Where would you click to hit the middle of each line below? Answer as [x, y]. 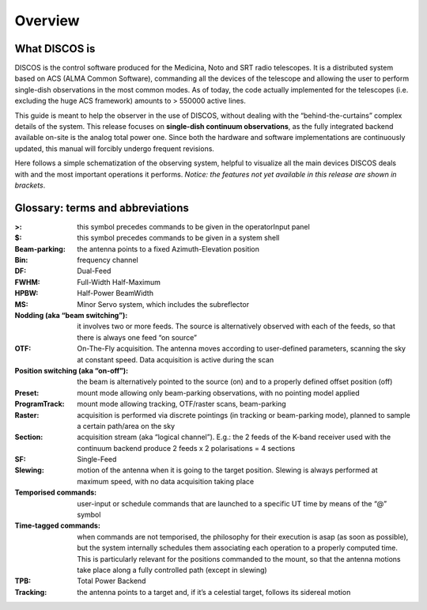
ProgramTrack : [40, 404]
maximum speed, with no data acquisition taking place [166, 481]
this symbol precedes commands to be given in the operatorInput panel [193, 226]
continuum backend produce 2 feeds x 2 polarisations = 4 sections [186, 448]
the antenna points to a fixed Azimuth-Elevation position [168, 248]
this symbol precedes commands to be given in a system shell [178, 238]
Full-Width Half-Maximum [119, 282]
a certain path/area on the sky [126, 426]
